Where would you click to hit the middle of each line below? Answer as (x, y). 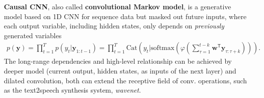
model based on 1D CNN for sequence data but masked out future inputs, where (125, 16)
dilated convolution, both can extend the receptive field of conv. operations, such (125, 80)
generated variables (33, 35)
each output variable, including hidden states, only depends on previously (114, 26)
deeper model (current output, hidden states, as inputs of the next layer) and (120, 71)
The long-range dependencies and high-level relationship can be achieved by (118, 61)
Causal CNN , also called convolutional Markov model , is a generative (118, 6)
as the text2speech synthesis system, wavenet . (73, 90)
